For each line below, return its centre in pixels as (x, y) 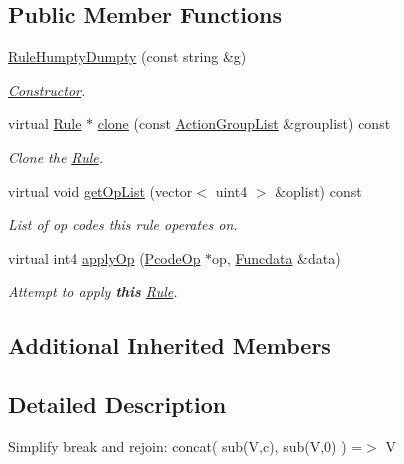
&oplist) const (318, 190)
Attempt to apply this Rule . (93, 291)
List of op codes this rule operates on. (123, 224)
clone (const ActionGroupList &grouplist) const (244, 123)
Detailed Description (117, 404)
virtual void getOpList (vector (100, 190)
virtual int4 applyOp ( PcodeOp (104, 257)
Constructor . (47, 89)
